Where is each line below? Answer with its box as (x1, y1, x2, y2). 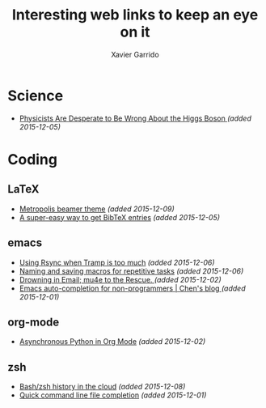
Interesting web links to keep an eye (11, 6, 259, 24)
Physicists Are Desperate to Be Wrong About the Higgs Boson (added (19, 113, 252, 123)
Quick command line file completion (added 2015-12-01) (19, 390, 207, 400)
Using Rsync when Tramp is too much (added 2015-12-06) (19, 257, 215, 267)
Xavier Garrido (111, 49, 159, 59)
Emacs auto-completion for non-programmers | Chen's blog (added (19, 283, 246, 293)
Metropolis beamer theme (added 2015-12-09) (19, 204, 175, 214)
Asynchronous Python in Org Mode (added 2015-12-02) (19, 337, 206, 346)
